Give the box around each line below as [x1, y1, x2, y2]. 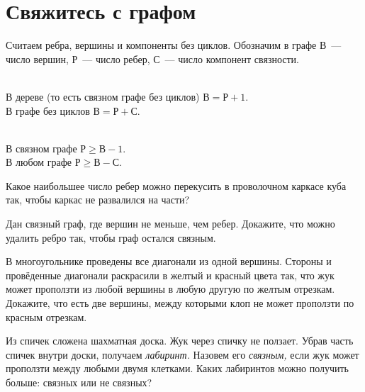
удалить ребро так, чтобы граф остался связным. [6, 230, 216, 245]
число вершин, [6, 51, 69, 66]
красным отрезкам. [6, 309, 87, 324]
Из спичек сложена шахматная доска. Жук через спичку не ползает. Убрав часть [6, 333, 354, 348]
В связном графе [6, 140, 77, 155]
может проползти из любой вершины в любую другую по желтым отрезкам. [6, 281, 335, 296]
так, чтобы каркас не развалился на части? [6, 192, 190, 207]
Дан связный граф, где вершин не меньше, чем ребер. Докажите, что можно [6, 216, 335, 231]
